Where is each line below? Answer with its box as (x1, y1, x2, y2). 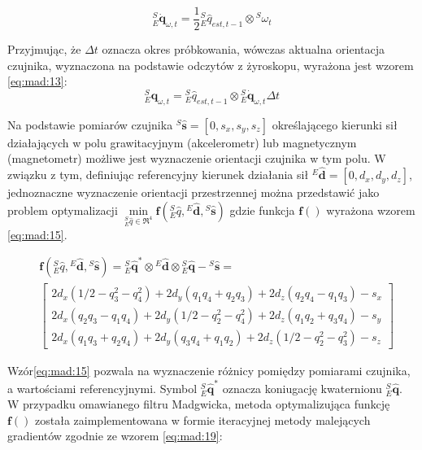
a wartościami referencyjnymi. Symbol (7, 379, 198, 396)
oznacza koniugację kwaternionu (222, 379, 382, 396)
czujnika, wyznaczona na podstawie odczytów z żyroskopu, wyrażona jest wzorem (7, 56, 414, 73)
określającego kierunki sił (272, 116, 398, 133)
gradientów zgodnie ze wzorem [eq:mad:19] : (7, 427, 223, 444)
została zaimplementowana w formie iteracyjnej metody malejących (35, 411, 371, 428)
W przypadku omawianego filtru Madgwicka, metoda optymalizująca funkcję (7, 395, 390, 413)
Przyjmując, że (7, 41, 81, 58)
